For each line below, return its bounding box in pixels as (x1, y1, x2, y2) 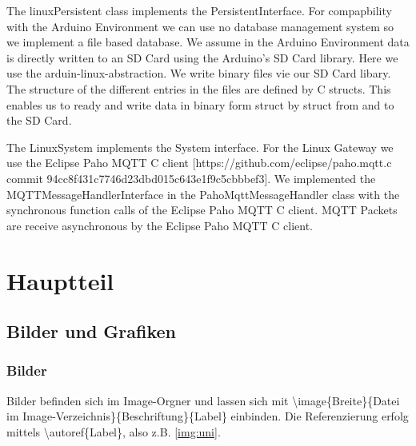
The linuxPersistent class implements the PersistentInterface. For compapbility (6, 2, 392, 18)
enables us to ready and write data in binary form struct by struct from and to (6, 96, 394, 113)
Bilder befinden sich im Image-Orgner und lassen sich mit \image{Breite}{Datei (6, 392, 400, 408)
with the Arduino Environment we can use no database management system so (6, 18, 394, 34)
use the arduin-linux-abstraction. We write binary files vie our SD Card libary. (6, 65, 391, 82)
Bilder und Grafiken (6, 319, 177, 344)
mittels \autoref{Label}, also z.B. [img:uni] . (6, 423, 221, 440)
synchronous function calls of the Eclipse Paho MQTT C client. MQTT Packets (6, 201, 398, 218)
